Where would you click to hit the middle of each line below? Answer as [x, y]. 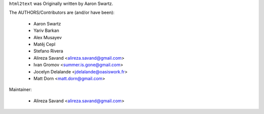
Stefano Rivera [48, 51]
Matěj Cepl [44, 44]
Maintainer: [20, 90]
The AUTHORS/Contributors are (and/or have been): [62, 13]
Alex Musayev [48, 37]
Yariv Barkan [46, 31]
